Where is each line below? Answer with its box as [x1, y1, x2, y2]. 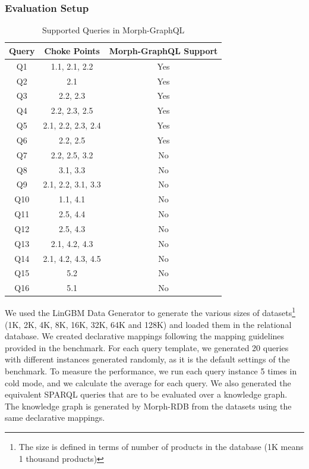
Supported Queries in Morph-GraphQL [42, 24, 185, 36]
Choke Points [44, 44, 100, 57]
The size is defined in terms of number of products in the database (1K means [18, 440, 304, 452]
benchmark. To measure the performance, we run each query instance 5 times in [5, 365, 297, 377]
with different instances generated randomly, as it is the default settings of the [5, 353, 290, 365]
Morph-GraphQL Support [109, 44, 218, 57]
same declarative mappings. [5, 411, 105, 424]
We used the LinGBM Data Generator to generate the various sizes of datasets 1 [5, 305, 296, 319]
